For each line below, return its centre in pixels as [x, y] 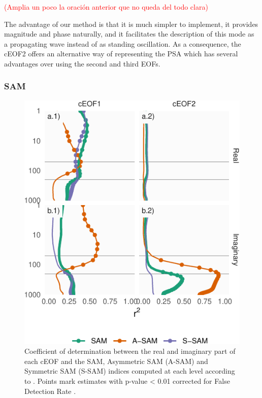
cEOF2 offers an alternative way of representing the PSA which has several [121, 54]
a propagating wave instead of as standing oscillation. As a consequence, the [123, 43]
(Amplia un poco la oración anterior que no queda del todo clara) [106, 7]
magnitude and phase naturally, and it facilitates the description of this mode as [129, 34]
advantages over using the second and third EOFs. [82, 63]
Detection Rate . [50, 391]
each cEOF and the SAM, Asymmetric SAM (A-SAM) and [116, 361]
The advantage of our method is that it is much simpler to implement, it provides [131, 24]
